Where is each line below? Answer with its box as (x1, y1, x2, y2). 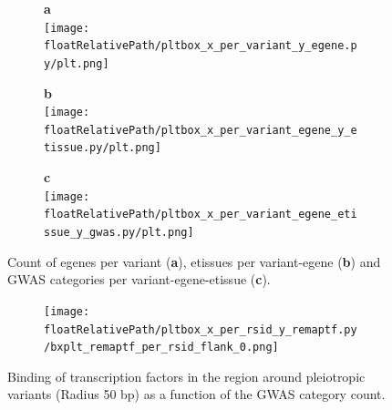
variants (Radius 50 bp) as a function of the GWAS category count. (7, 384, 386, 404)
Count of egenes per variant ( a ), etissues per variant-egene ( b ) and (7, 251, 381, 271)
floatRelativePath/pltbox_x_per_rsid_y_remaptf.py (44, 323, 357, 336)
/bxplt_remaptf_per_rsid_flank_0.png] (44, 341, 279, 354)
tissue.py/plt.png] (44, 141, 161, 155)
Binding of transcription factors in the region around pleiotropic (7, 366, 366, 385)
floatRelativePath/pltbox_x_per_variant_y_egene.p (44, 39, 357, 53)
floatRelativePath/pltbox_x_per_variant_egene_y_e (44, 123, 357, 137)
